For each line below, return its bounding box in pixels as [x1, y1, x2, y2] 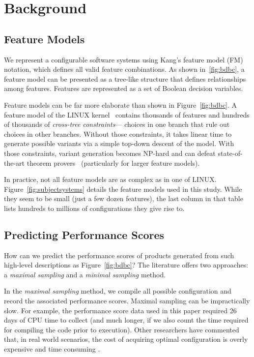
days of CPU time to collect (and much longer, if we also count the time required [4, 315, 249, 325]
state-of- [218, 148, 243, 158]
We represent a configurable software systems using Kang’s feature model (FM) [4, 54, 243, 64]
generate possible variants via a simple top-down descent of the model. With [4, 138, 234, 149]
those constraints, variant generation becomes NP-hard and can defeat [4, 148, 216, 158]
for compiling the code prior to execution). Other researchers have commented [4, 324, 239, 334]
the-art [4, 157, 25, 168]
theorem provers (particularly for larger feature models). [27, 157, 200, 168]
